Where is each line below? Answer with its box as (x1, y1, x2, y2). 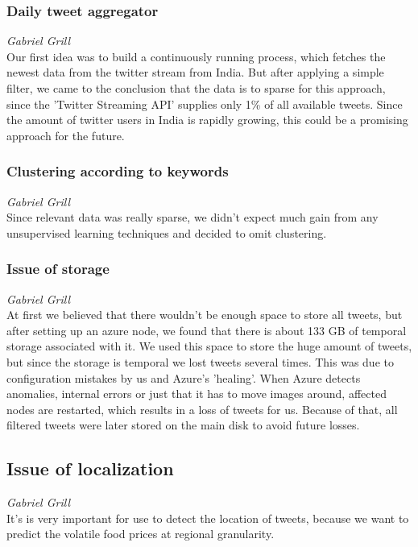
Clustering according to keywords (6, 161, 229, 181)
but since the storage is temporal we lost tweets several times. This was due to (6, 353, 394, 370)
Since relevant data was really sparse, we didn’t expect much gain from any (6, 209, 379, 226)
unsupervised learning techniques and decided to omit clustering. (6, 224, 327, 241)
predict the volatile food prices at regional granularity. (6, 525, 275, 542)
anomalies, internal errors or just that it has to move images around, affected (6, 385, 387, 402)
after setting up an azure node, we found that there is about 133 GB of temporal (6, 321, 407, 338)
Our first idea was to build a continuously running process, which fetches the (6, 48, 386, 64)
